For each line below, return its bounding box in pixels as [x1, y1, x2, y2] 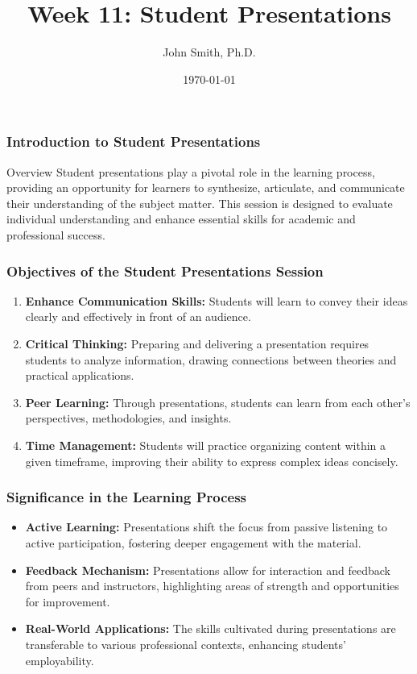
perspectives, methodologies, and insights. [25, 410, 232, 426]
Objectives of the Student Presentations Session [6, 260, 324, 281]
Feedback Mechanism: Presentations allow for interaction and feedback [25, 561, 390, 578]
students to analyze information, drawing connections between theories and [25, 351, 397, 368]
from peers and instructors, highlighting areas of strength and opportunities [25, 577, 399, 594]
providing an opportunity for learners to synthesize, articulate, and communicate [6, 179, 405, 196]
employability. [25, 651, 94, 668]
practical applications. [25, 367, 134, 384]
